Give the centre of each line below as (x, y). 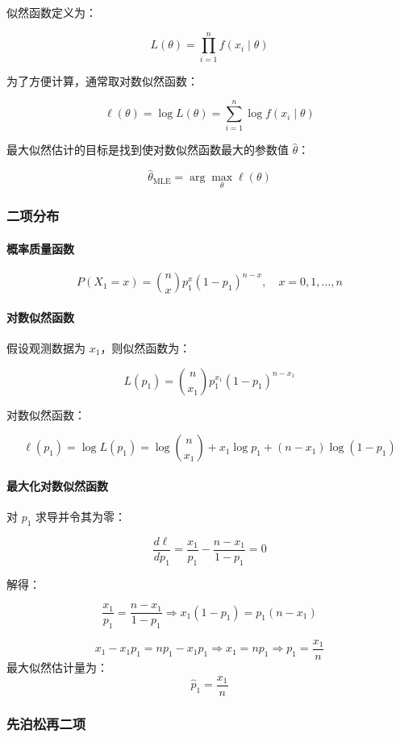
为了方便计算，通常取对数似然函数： (102, 80)
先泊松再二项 (46, 723)
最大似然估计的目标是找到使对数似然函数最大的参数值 (148, 150)
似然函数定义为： (52, 12)
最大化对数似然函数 (57, 485)
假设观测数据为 (46, 347)
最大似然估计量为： (57, 667)
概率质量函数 (40, 248)
